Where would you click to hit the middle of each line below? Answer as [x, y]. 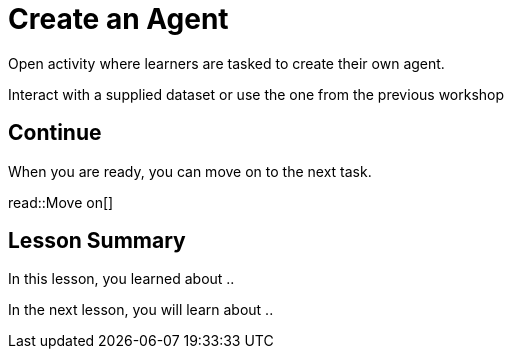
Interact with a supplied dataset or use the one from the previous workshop [256, 94]
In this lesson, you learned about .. [121, 279]
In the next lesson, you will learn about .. [141, 310]
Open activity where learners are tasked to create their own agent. [226, 63]
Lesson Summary [97, 241]
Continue [55, 133]
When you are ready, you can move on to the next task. [190, 171]
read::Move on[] [61, 202]
